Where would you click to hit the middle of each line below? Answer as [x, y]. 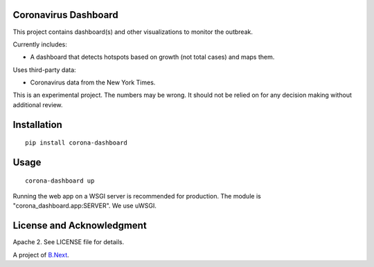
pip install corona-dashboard [77, 143]
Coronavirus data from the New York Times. [93, 82]
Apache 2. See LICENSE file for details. [69, 242]
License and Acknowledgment [80, 226]
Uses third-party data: [44, 70]
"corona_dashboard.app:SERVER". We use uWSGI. [85, 206]
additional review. [38, 104]
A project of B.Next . [41, 255]
